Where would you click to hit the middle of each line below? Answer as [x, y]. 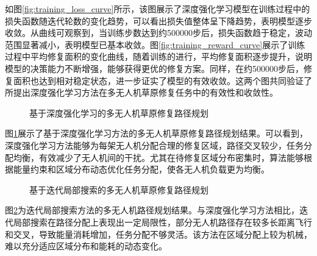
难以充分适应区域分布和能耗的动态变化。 [86, 246]
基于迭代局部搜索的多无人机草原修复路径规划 [119, 189]
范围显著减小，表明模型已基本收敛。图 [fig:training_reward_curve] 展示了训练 [155, 44]
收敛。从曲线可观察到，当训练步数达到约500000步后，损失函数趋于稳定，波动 [158, 33]
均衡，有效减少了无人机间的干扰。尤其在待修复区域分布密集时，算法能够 [158, 157]
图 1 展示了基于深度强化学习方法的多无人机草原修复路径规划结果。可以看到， [156, 133]
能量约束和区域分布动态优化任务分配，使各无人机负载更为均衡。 [141, 169]
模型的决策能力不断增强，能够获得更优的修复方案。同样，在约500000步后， [154, 68]
